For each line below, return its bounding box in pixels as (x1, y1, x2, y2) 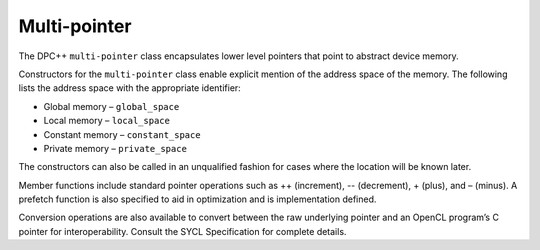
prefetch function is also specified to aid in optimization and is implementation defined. (18, 193, 377, 205)
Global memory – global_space (43, 100, 180, 112)
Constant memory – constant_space (43, 128, 201, 140)
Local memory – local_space (43, 115, 170, 127)
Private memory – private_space (43, 142, 187, 154)
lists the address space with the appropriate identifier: (18, 82, 242, 94)
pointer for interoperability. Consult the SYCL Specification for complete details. (18, 225, 347, 237)
